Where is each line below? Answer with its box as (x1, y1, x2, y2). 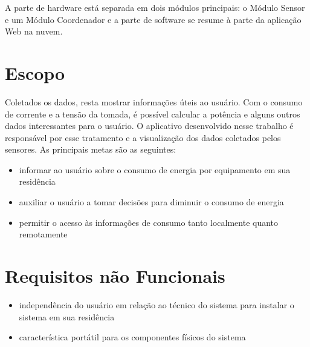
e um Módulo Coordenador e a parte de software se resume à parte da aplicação (5, 13, 302, 25)
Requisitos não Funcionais (5, 263, 225, 288)
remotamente (19, 228, 68, 240)
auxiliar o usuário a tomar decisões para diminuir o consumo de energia (19, 196, 284, 208)
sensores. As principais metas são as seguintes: (5, 143, 176, 156)
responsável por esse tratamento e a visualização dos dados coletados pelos (5, 131, 281, 144)
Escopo (5, 60, 65, 85)
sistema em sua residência (19, 310, 115, 323)
